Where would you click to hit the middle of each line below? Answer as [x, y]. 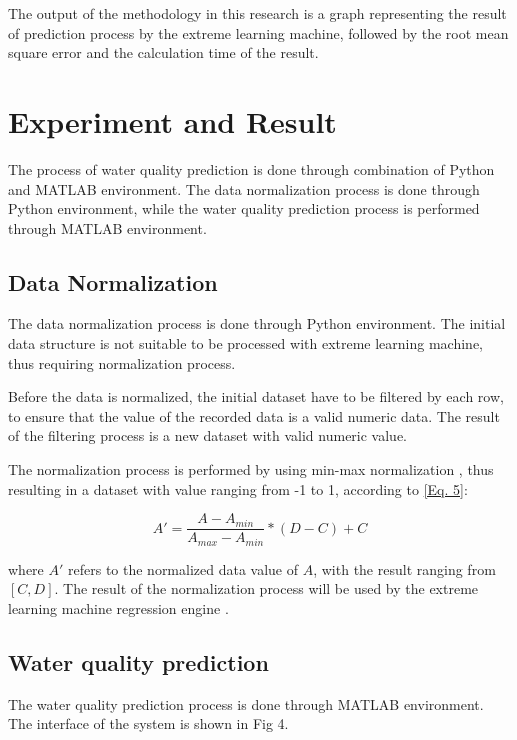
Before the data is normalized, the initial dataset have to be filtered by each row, [256, 396]
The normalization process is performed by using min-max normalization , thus [251, 469]
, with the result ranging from [404, 568]
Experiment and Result [172, 120]
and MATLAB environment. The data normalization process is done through [244, 188]
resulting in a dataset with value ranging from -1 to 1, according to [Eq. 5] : [238, 488]
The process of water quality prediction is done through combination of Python [251, 168]
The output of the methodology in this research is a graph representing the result [257, 13]
